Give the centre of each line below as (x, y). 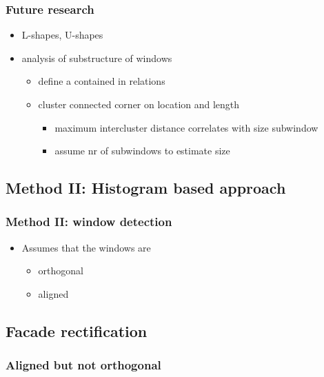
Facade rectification (77, 330)
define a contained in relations (102, 81)
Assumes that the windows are (86, 247)
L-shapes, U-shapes (62, 35)
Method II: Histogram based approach (146, 188)
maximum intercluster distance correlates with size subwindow (186, 127)
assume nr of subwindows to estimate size (142, 151)
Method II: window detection (89, 222)
